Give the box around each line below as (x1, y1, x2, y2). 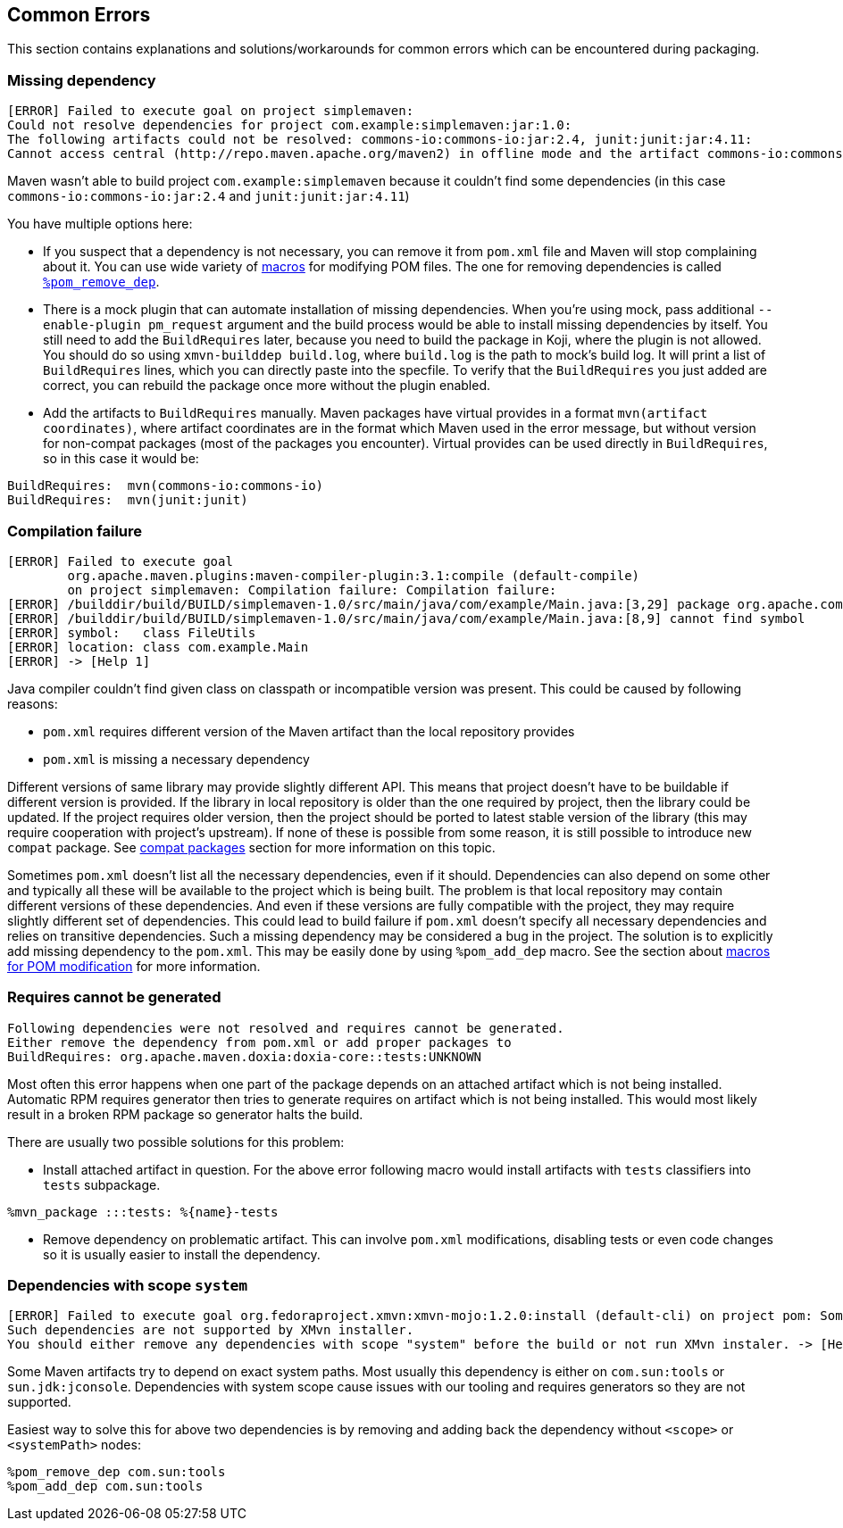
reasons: (7, 695, 58, 711)
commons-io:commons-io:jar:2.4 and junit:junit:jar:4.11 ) (7, 188, 410, 204)
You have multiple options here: (7, 216, 193, 232)
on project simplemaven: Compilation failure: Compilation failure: (67, 582, 557, 597)
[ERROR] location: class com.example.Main (7, 639, 309, 654)
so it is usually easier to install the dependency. (43, 1246, 321, 1262)
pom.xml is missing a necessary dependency (43, 751, 310, 767)
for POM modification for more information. (7, 958, 261, 974)
